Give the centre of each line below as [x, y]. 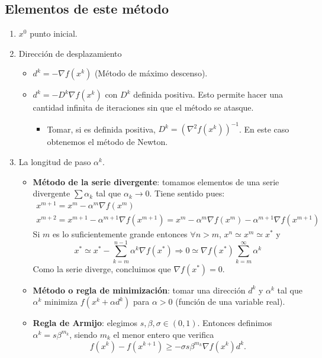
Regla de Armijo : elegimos [85, 323]
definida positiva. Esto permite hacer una [208, 94]
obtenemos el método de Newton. [107, 142]
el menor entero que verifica [164, 334]
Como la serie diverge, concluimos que [102, 268]
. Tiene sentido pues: [187, 193]
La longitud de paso [55, 162]
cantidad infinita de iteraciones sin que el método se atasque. [143, 107]
